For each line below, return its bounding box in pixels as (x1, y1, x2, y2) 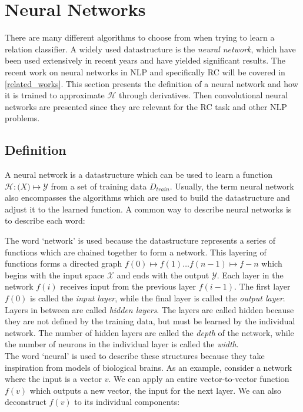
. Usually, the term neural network (169, 180, 294, 192)
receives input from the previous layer (60, 280, 197, 293)
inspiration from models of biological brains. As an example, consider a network (5, 361, 292, 373)
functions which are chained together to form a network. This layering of (5, 245, 267, 258)
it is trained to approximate (5, 89, 105, 101)
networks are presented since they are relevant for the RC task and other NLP (5, 100, 287, 112)
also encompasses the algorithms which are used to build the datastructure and (5, 191, 290, 204)
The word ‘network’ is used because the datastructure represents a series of (5, 234, 276, 247)
